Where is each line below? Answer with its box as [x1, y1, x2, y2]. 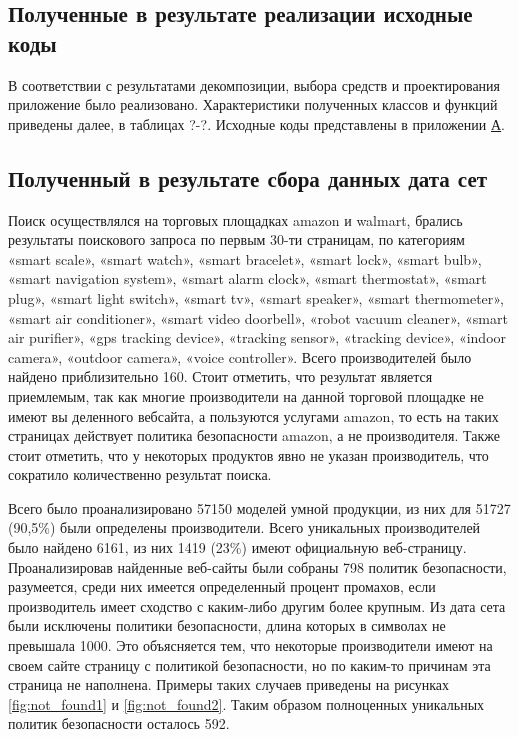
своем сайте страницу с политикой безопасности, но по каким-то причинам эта [8, 654, 491, 675]
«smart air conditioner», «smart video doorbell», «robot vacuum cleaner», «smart [8, 307, 508, 328]
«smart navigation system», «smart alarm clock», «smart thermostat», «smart [8, 268, 487, 289]
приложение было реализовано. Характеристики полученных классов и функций [8, 94, 498, 115]
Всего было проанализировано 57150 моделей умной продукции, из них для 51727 [8, 497, 511, 518]
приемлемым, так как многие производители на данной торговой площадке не [8, 385, 484, 406]
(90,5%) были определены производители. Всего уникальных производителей [8, 517, 481, 538]
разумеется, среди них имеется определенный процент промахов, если [8, 576, 436, 597]
